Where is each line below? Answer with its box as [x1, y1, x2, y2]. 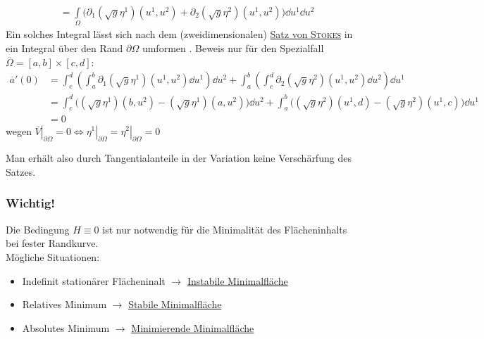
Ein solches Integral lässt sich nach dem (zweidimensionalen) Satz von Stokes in [6, 27, 353, 41]
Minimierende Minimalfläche [131, 320, 254, 335]
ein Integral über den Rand [6, 40, 123, 55]
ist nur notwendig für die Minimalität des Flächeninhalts [102, 222, 347, 236]
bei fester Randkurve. [6, 236, 99, 250]
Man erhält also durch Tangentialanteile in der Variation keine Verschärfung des [6, 151, 352, 165]
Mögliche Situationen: [6, 249, 100, 264]
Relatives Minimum [22, 297, 107, 312]
